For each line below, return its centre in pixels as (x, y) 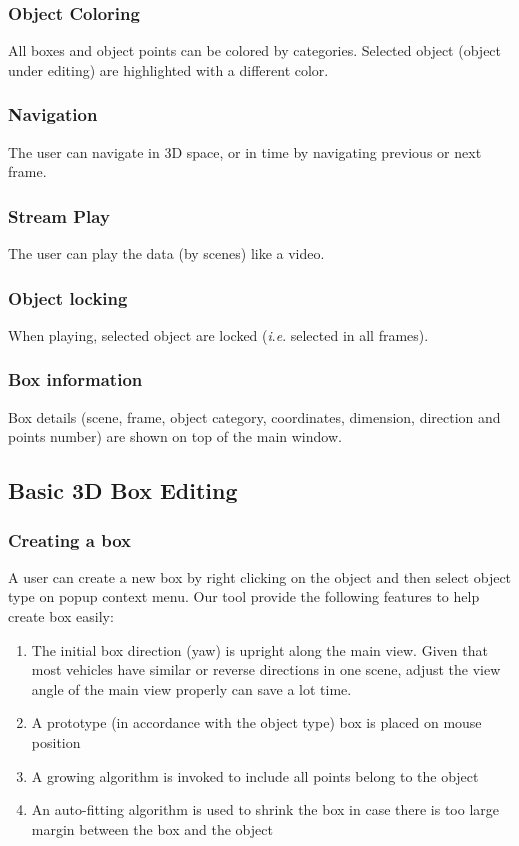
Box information (75, 379)
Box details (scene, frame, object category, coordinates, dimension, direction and (254, 416)
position (56, 742)
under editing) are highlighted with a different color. (168, 69)
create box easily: (61, 616)
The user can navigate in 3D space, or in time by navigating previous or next (245, 151)
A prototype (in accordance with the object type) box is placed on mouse (256, 722)
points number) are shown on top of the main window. (175, 436)
